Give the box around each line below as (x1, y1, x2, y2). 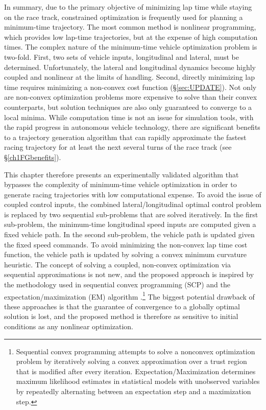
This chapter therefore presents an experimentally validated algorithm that (4, 169, 239, 179)
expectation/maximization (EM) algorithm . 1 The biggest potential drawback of (4, 289, 255, 302)
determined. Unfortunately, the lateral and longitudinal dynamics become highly (4, 61, 256, 72)
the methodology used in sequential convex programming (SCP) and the (4, 279, 231, 290)
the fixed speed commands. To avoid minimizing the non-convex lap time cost (4, 239, 248, 249)
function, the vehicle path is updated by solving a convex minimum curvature (4, 249, 247, 260)
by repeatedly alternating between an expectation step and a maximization (16, 386, 251, 397)
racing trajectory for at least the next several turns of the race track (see (4, 142, 232, 152)
